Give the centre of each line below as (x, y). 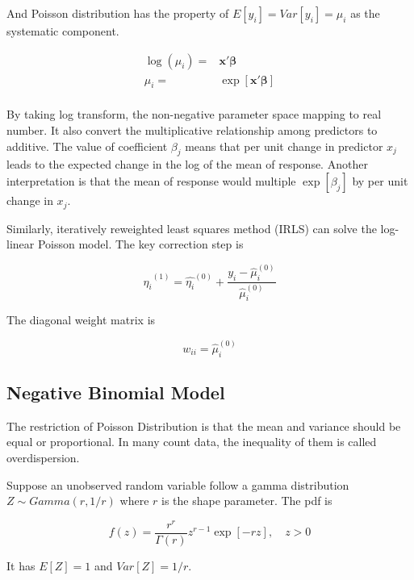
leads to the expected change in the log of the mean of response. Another (187, 164)
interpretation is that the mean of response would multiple (151, 181)
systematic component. (63, 31)
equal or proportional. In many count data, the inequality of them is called (192, 442)
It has (21, 565)
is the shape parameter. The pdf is (247, 501)
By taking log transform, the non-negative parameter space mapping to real (194, 114)
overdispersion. (43, 457)
